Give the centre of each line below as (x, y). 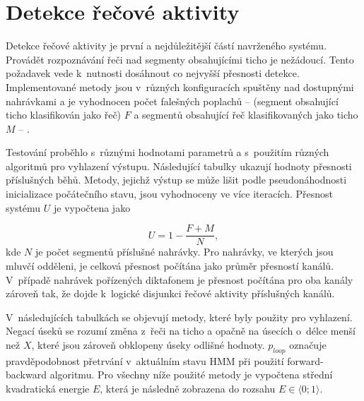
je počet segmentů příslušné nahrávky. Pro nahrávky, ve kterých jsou (184, 252)
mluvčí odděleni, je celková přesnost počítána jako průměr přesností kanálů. (170, 265)
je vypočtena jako (92, 207)
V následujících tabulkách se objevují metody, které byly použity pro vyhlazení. (179, 317)
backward (26, 375)
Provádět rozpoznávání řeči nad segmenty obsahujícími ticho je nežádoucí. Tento (180, 59)
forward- (305, 360)
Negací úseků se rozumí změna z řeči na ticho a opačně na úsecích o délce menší (181, 331)
